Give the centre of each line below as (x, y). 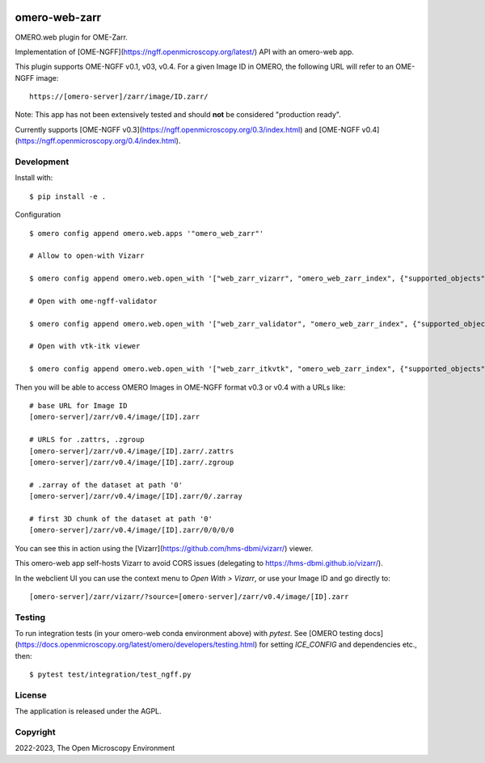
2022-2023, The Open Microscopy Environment (95, 748)
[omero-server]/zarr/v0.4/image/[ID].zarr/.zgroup (132, 462)
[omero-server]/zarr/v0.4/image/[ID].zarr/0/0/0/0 (132, 530)
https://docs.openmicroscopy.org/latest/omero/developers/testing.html (136, 645)
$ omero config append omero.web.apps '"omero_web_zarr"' (147, 233)
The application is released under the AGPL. (88, 711)
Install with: (34, 178)
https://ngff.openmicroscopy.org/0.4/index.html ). (99, 141)
